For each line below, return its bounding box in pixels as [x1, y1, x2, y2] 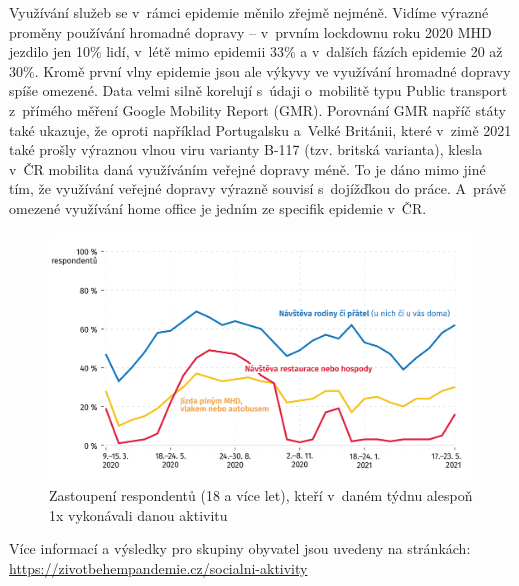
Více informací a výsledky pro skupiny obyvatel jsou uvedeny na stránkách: [9, 538, 471, 559]
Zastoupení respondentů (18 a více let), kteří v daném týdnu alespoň [49, 484, 473, 505]
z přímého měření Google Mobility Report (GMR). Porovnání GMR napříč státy [9, 99, 506, 120]
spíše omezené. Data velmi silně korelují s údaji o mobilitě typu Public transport [9, 80, 508, 101]
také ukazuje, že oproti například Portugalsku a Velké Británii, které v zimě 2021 [9, 119, 512, 140]
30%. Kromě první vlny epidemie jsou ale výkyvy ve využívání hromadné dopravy [9, 60, 511, 81]
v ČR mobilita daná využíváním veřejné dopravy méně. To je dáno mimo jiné [9, 158, 486, 179]
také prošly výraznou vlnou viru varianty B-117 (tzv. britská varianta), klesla [9, 139, 483, 160]
